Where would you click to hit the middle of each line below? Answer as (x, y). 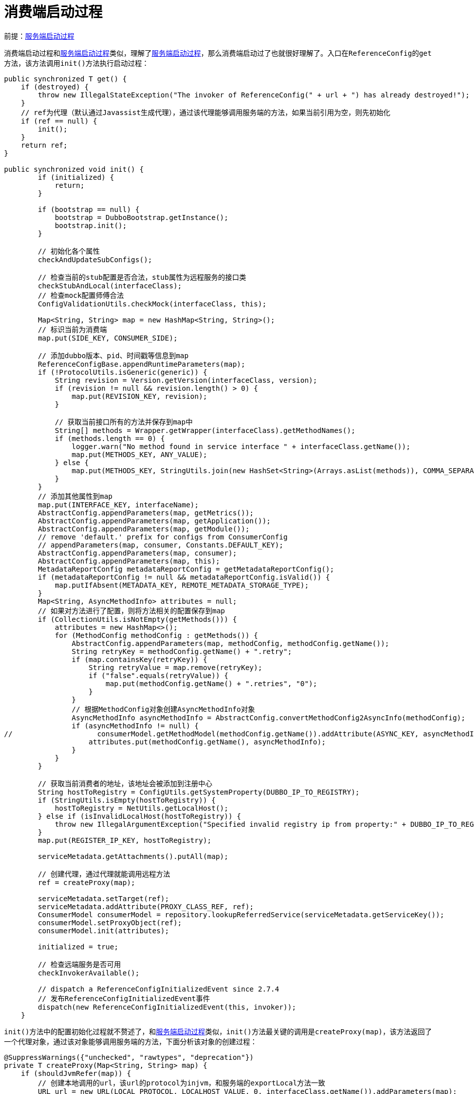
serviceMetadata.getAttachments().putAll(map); (133, 856)
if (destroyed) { (55, 87)
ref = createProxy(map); (87, 882)
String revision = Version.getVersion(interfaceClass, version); (186, 380)
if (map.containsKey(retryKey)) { (139, 659)
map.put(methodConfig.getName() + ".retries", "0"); (211, 683)
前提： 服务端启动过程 (39, 36)
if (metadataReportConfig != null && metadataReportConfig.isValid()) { (184, 577)
